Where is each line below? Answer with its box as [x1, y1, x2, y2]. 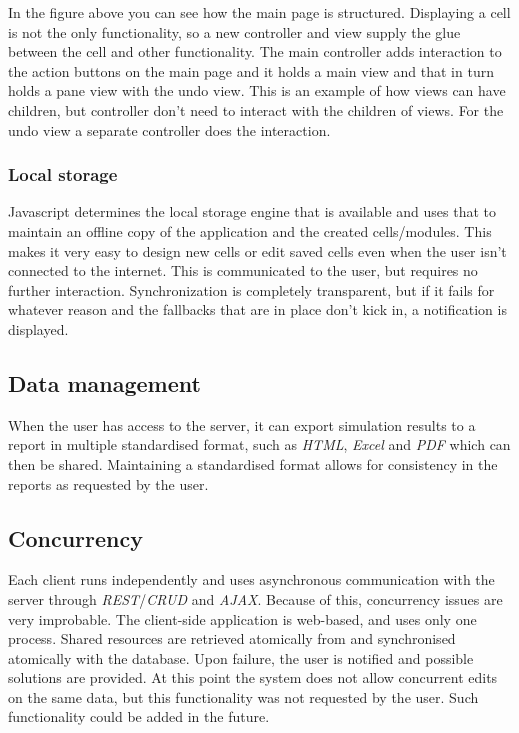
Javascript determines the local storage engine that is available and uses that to [8, 201, 497, 222]
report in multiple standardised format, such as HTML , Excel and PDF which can [8, 434, 511, 455]
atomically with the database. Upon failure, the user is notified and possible [8, 647, 474, 668]
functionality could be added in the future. [8, 706, 270, 727]
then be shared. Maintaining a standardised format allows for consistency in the [8, 453, 498, 474]
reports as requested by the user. [8, 473, 209, 494]
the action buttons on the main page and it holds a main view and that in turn [8, 60, 494, 81]
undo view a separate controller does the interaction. [8, 119, 331, 140]
